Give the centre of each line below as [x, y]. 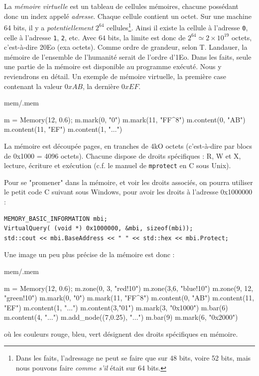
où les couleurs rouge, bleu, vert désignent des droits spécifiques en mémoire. [121, 333]
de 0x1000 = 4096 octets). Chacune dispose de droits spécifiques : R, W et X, [123, 155]
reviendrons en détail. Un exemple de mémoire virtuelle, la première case [115, 76]
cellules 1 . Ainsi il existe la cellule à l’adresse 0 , [177, 27]
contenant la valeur [33, 86]
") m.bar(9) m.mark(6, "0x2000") [188, 317]
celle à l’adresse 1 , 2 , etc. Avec [50, 37]
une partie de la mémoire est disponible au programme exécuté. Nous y [113, 66]
